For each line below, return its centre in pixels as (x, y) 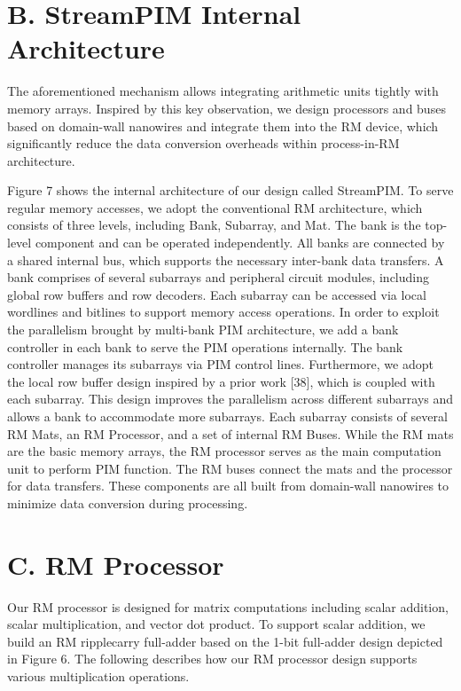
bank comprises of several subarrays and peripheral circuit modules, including (218, 277)
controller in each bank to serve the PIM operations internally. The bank (205, 346)
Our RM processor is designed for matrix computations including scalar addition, (228, 606)
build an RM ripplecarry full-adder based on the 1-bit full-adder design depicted (225, 641)
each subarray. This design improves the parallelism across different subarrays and (230, 399)
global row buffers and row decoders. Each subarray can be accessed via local (217, 294)
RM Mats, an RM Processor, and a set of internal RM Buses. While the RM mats (230, 433)
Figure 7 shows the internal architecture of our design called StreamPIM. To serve (230, 190)
